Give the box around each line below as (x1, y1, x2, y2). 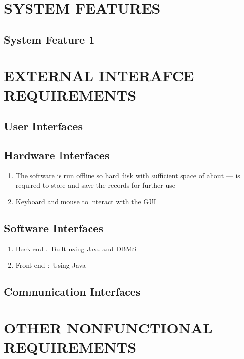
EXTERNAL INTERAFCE (4, 65, 194, 85)
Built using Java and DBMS (51, 243, 136, 253)
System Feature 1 (4, 31, 95, 47)
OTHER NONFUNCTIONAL (4, 317, 213, 337)
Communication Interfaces (4, 284, 141, 299)
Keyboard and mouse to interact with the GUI (15, 196, 156, 206)
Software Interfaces (4, 220, 103, 235)
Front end (15, 260, 45, 270)
